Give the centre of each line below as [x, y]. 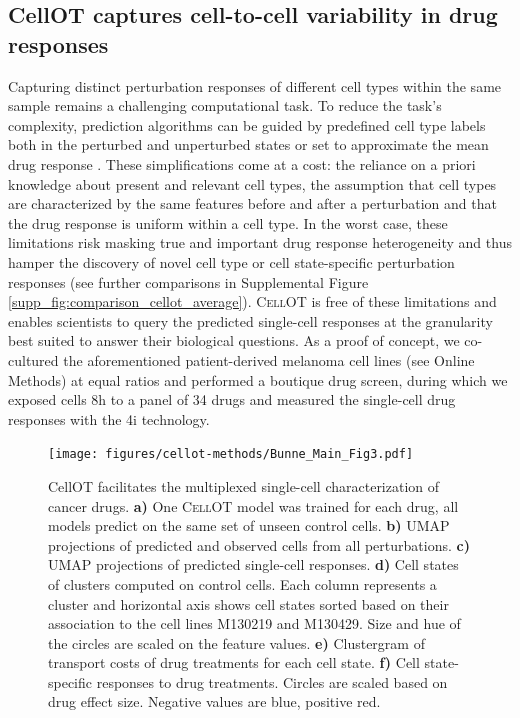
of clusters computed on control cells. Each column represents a [242, 583]
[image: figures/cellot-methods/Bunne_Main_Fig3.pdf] [231, 454]
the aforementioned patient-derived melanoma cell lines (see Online [269, 359]
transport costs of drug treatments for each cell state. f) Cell [234, 662]
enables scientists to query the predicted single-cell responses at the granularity [250, 320]
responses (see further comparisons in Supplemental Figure [188, 281]
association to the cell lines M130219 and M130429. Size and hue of [254, 623]
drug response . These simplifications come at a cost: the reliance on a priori [242, 163]
